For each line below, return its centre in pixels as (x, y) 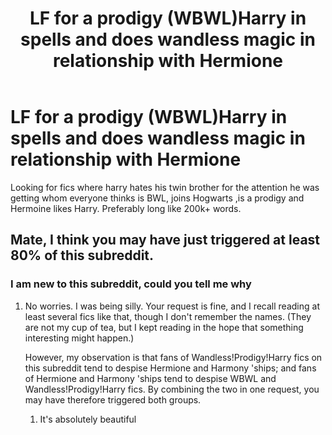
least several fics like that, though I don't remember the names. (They (168, 316)
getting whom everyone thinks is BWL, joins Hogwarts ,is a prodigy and (157, 198)
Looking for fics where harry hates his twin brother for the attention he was (165, 187)
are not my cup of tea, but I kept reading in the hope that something (164, 327)
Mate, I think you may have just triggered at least (165, 240)
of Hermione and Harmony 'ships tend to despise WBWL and (150, 378)
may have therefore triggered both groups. (113, 399)
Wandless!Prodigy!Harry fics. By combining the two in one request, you (172, 389)
